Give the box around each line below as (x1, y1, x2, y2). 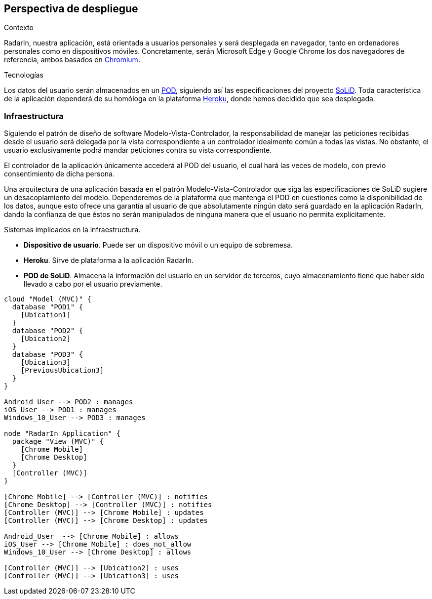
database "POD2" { (12, 327, 83, 335)
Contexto (4, 23, 34, 32)
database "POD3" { (12, 350, 83, 359)
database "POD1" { (12, 303, 83, 311)
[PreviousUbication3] (20, 366, 104, 375)
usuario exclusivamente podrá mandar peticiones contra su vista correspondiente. (4, 146, 272, 155)
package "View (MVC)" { (12, 437, 104, 446)
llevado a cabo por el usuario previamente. (24, 280, 162, 289)
